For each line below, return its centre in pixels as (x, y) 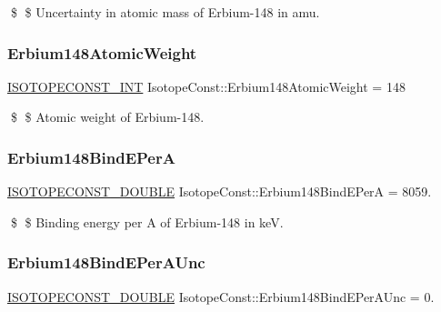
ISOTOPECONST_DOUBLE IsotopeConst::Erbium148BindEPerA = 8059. (220, 191)
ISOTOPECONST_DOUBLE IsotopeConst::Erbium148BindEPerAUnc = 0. (221, 296)
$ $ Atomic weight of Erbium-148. (107, 117)
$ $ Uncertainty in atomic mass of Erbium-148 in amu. (165, 12)
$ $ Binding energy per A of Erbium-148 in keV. (147, 221)
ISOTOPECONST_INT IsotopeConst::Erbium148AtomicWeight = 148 (206, 86)
